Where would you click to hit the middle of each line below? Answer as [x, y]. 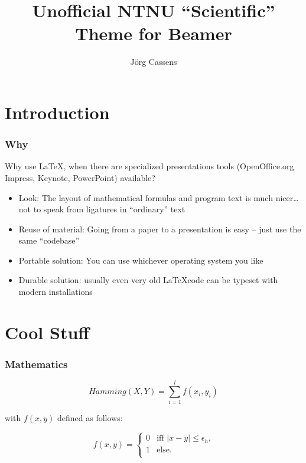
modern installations [56, 292]
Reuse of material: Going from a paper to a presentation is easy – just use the [160, 229]
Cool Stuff [47, 332]
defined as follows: [90, 418]
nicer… [287, 197]
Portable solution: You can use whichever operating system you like [141, 260]
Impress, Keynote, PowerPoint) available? [80, 177]
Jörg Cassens [154, 62]
